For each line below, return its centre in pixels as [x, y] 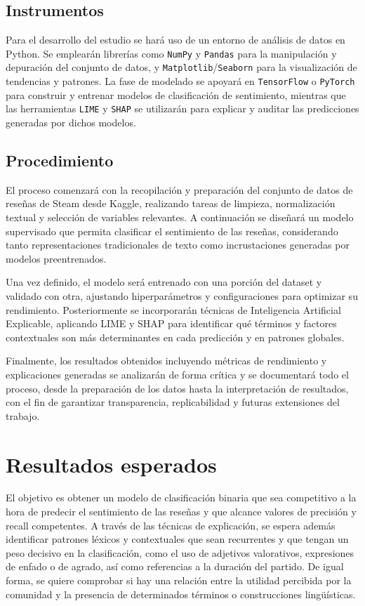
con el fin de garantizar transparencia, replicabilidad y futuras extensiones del [173, 402]
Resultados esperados [111, 464]
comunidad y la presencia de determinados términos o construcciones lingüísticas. [181, 594]
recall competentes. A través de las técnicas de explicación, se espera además [171, 525]
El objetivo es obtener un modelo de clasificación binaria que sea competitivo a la [181, 498]
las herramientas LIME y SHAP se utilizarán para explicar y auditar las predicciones [182, 108]
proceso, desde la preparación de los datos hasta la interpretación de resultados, [177, 388]
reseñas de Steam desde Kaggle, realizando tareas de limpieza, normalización [171, 203]
